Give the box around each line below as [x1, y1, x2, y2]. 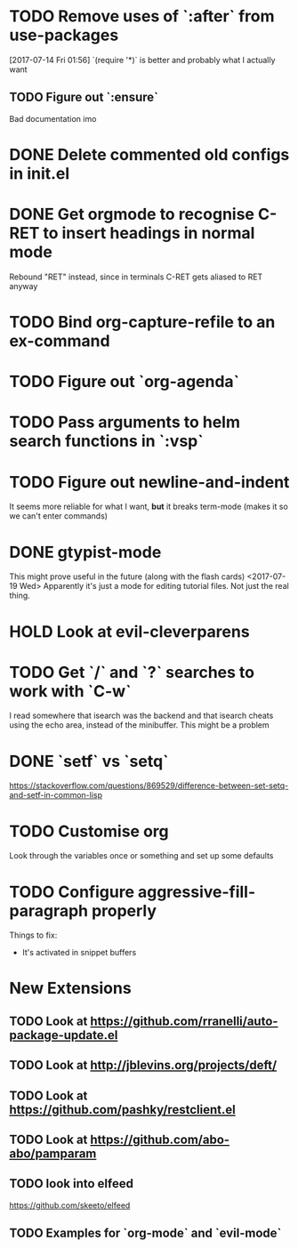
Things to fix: [9, 930, 58, 940]
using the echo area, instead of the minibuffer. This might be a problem [9, 720, 270, 730]
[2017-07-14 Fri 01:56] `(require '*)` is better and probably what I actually [9, 54, 276, 65]
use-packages [9, 25, 119, 45]
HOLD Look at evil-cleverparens [9, 621, 251, 641]
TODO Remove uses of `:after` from [9, 6, 275, 27]
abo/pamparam [9, 1146, 97, 1161]
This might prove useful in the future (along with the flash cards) [9, 571, 246, 582]
